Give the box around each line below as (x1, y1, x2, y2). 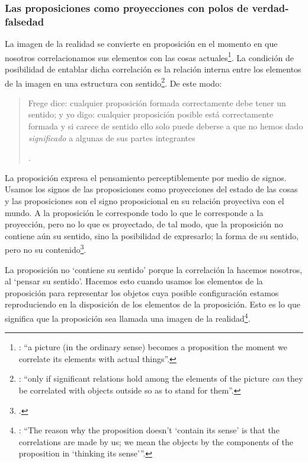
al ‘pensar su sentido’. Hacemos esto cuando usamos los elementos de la (5, 275, 263, 287)
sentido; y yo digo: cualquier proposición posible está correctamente (28, 108, 274, 120)
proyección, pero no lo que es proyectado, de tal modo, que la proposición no (5, 218, 283, 230)
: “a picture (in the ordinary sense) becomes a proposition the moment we (18, 341, 287, 353)
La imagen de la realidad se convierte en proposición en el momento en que (5, 37, 278, 50)
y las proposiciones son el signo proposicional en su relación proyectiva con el (5, 194, 284, 207)
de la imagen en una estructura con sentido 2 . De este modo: (5, 75, 222, 89)
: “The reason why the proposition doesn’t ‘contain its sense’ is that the (18, 424, 280, 436)
